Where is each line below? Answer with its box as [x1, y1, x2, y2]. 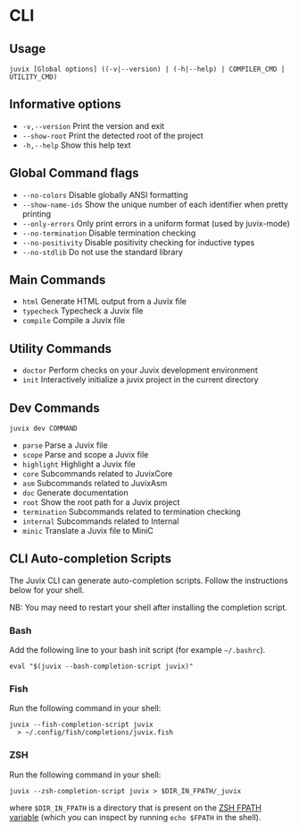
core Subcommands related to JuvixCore [21, 468, 173, 479]
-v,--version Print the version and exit [21, 120, 165, 131]
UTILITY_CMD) [9, 73, 58, 81]
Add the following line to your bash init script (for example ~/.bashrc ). [9, 645, 266, 655]
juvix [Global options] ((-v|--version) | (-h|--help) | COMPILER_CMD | [9, 64, 286, 73]
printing [21, 208, 52, 219]
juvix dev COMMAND [9, 424, 78, 433]
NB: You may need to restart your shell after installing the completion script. [9, 602, 288, 613]
